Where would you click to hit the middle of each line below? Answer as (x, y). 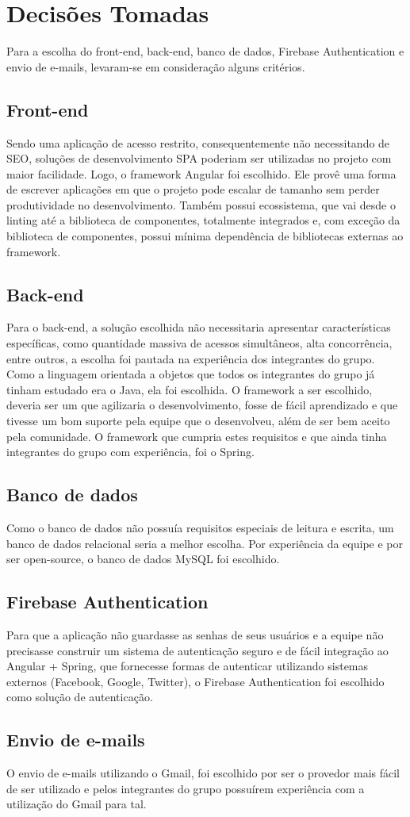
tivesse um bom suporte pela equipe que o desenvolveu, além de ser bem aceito (198, 421)
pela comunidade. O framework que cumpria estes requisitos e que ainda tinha (197, 436)
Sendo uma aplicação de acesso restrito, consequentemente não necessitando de (198, 142)
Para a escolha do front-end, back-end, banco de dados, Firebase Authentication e (205, 51)
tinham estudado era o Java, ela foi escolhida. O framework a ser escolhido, (190, 389)
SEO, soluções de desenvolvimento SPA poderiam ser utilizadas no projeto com (199, 158)
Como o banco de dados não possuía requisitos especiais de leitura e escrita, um (200, 528)
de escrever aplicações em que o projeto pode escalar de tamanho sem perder (193, 189)
